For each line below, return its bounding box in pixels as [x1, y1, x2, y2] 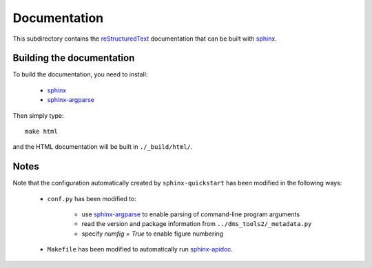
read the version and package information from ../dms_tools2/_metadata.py [81, 220, 312, 228]
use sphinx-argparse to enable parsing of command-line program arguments [81, 210, 300, 218]
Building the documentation [12, 52, 135, 64]
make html [25, 127, 58, 136]
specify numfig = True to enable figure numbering [81, 229, 224, 238]
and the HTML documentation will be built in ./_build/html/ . [12, 143, 193, 151]
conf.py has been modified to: [47, 194, 137, 203]
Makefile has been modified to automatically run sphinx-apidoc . [47, 245, 234, 254]
